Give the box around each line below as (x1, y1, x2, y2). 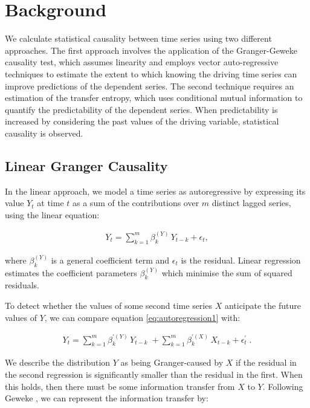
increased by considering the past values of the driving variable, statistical (5, 115, 279, 128)
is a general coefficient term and (51, 253, 170, 266)
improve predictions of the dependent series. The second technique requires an (5, 79, 294, 92)
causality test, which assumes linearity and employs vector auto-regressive (5, 56, 279, 68)
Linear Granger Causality (5, 156, 168, 175)
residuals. (5, 279, 39, 291)
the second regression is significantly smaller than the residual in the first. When (5, 368, 303, 381)
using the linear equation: (5, 208, 100, 221)
